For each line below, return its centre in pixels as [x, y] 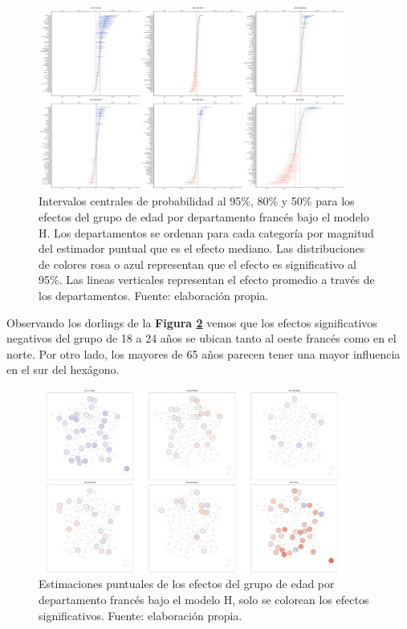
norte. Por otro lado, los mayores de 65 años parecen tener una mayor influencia [203, 353]
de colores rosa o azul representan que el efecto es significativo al [197, 264]
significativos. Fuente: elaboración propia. [140, 615]
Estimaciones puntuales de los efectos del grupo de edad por [187, 584]
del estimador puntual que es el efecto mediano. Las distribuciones [202, 248]
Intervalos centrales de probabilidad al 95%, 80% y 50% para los [197, 201]
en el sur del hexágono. [63, 369]
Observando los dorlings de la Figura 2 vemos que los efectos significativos [192, 322]
